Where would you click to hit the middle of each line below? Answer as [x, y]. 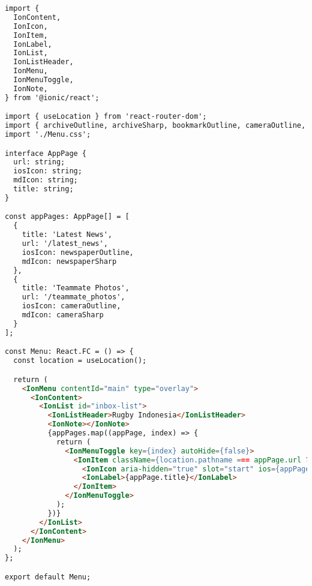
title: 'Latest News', [67, 235]
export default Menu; [48, 577]
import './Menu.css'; [48, 135]
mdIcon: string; [46, 180]
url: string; [39, 162]
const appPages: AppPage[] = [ [67, 217]
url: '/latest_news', [65, 244]
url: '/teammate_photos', [73, 297]
